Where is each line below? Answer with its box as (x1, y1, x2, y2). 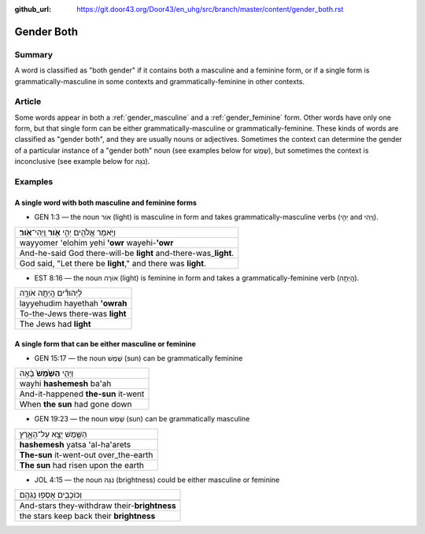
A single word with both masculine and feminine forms (14, 198, 197, 207)
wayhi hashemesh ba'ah (19, 378, 112, 389)
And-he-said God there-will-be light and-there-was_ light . (19, 247, 235, 258)
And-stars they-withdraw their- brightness (19, 500, 176, 511)
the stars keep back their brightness (19, 510, 156, 521)
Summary (14, 49, 54, 60)
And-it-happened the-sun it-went (19, 388, 145, 399)
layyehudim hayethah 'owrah (19, 298, 128, 309)
